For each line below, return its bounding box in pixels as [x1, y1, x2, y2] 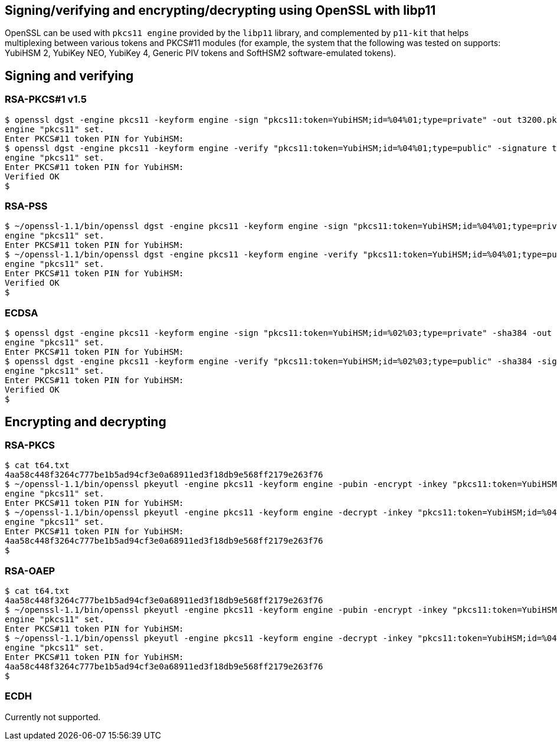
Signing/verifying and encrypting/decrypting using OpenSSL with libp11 [5, 3, 436, 18]
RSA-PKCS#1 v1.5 [5, 93, 87, 106]
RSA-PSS [5, 200, 48, 213]
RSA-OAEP [5, 564, 55, 577]
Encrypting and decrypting [5, 414, 166, 429]
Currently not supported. [5, 711, 101, 722]
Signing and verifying [5, 68, 134, 83]
